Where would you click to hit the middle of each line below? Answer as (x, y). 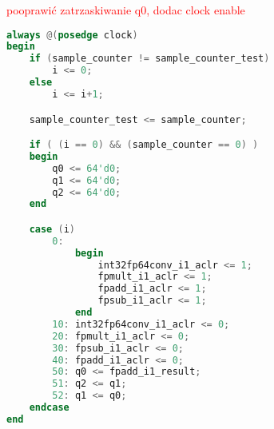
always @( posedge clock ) (72, 35)
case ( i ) (52, 229)
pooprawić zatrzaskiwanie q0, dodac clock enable (126, 10)
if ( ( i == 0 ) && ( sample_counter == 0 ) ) (144, 145)
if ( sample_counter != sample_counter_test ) (149, 59)
